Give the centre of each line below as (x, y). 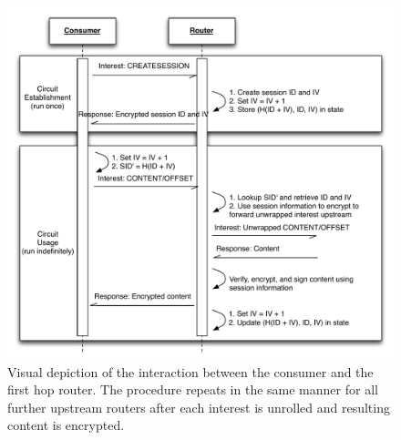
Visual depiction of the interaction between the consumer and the (190, 371)
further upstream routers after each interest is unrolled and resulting (199, 407)
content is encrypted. (66, 425)
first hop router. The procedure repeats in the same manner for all (193, 389)
